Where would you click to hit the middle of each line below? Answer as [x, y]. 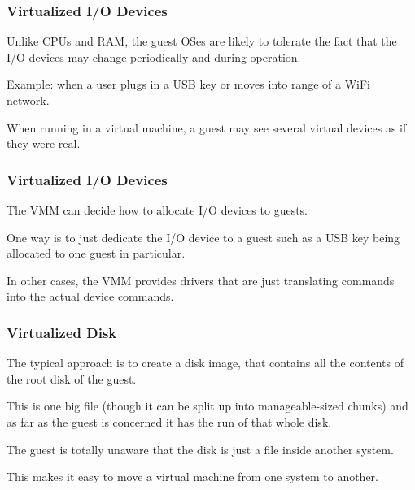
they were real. [44, 143]
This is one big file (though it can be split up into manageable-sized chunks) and [207, 406]
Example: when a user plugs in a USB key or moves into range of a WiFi [188, 84]
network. [28, 100]
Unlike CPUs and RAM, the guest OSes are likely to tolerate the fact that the [202, 41]
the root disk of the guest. [72, 378]
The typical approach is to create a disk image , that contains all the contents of [205, 363]
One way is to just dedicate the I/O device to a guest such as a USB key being [203, 237]
